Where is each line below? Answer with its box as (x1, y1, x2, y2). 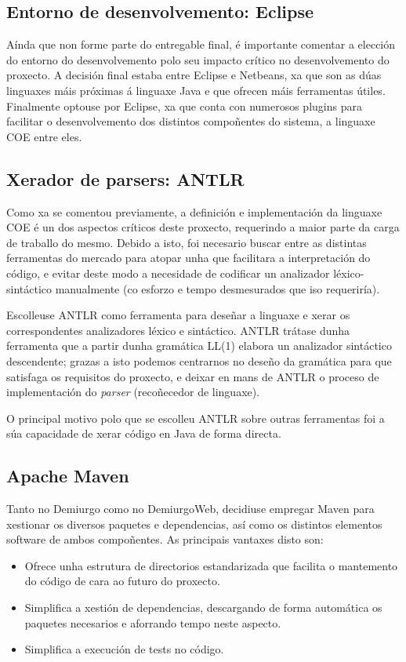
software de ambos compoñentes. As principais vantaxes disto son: (6, 531, 324, 547)
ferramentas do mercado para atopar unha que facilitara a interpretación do (6, 249, 371, 266)
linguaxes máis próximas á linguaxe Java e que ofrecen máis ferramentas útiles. (6, 82, 386, 98)
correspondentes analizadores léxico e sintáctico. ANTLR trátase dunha (6, 322, 350, 338)
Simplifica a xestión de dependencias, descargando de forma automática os (24, 599, 382, 616)
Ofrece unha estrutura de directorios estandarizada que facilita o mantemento (24, 557, 398, 573)
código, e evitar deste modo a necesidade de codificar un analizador (6, 264, 330, 281)
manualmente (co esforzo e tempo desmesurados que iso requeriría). (55, 280, 380, 296)
